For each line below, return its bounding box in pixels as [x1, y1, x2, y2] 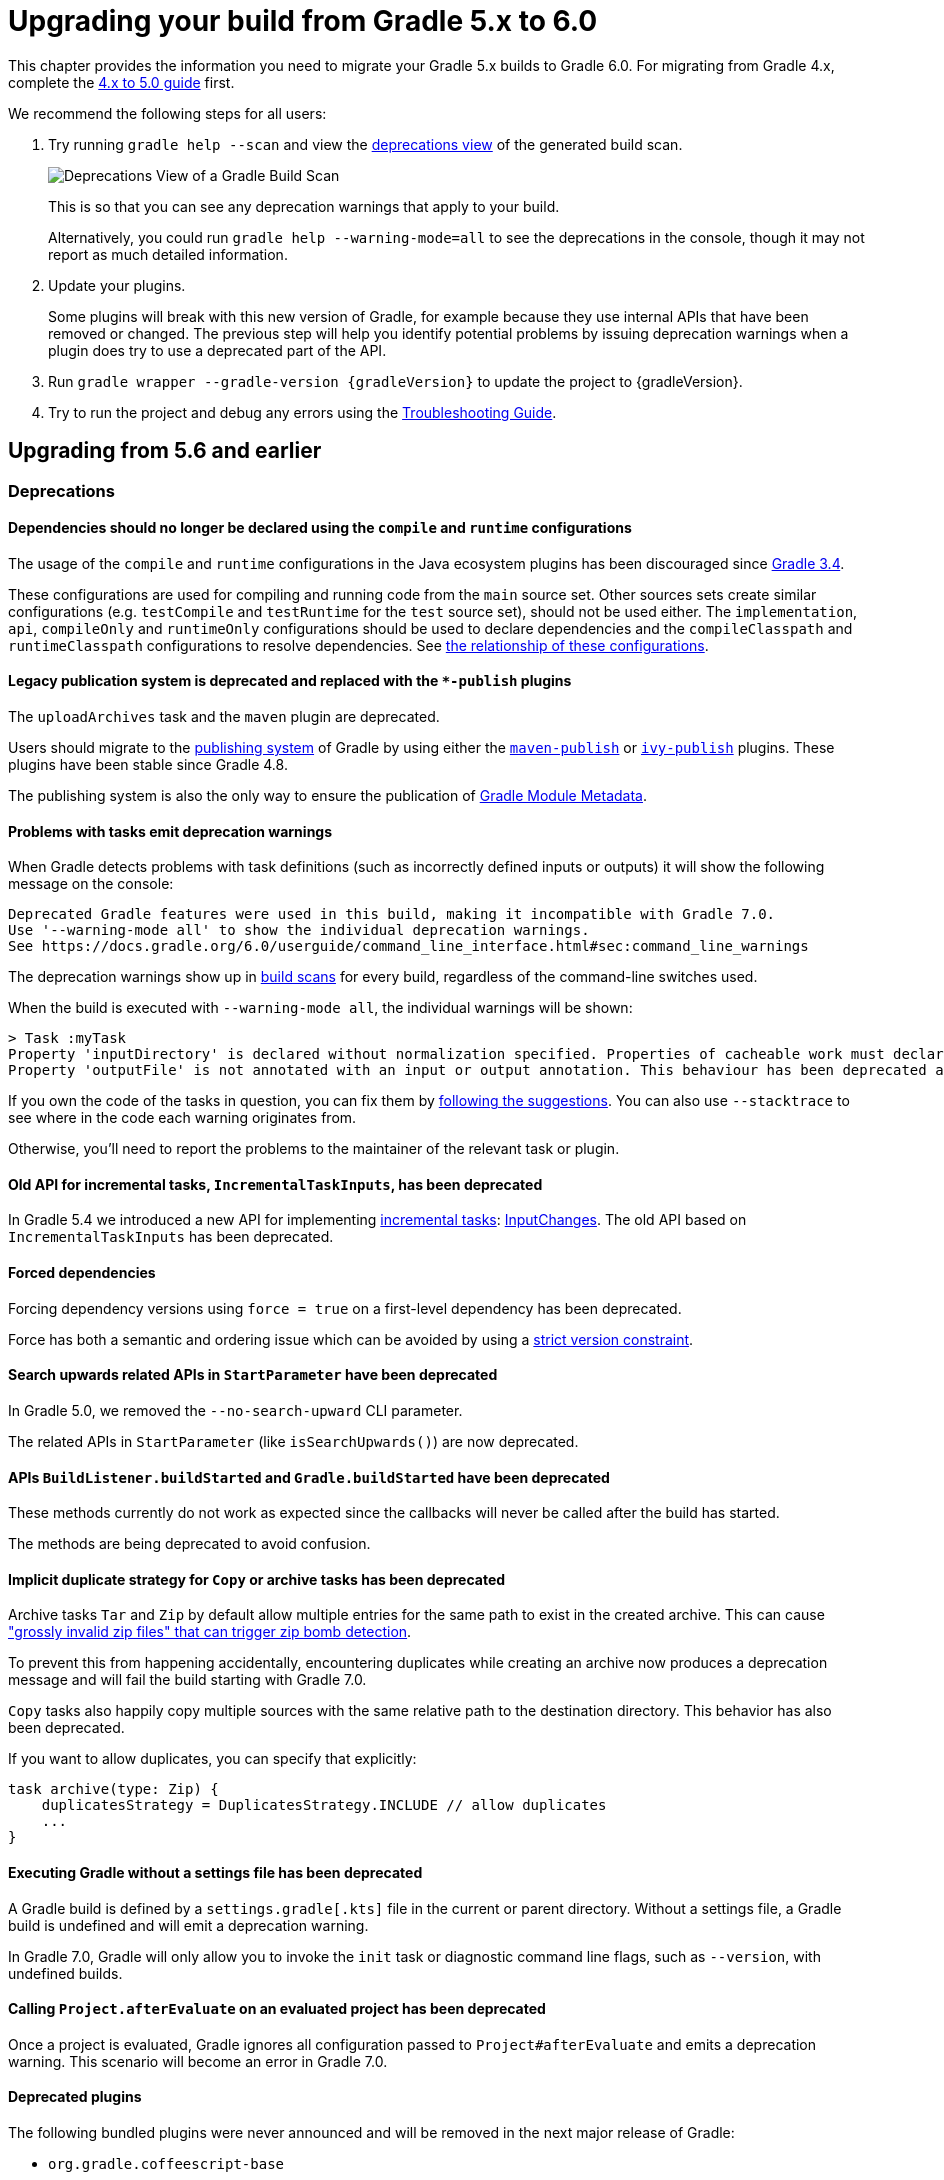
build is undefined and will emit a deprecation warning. [8, 1916, 369, 1934]
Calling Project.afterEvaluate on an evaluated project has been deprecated [8, 2000, 546, 2018]
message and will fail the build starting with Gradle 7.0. [8, 1671, 367, 1689]
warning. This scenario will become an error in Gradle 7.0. [8, 2052, 388, 2070]
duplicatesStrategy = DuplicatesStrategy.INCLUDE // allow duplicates [41, 1797, 607, 1814]
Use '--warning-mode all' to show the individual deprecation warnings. [8, 922, 590, 939]
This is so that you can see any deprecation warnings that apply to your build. [48, 197, 560, 215]
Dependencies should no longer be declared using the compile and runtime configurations [8, 519, 632, 537]
